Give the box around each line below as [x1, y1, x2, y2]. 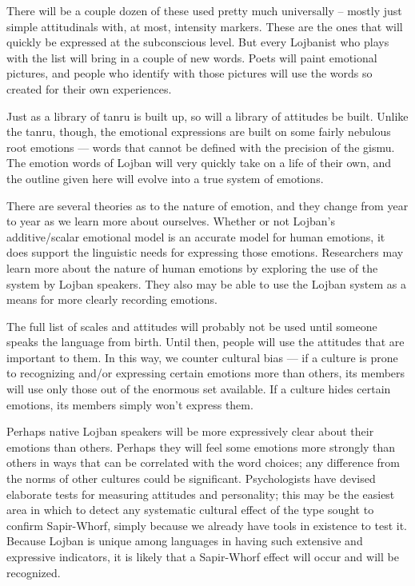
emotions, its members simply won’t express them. [6, 396, 253, 413]
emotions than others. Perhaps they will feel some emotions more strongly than [6, 438, 396, 455]
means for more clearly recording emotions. [6, 291, 217, 308]
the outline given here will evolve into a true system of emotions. [6, 169, 324, 186]
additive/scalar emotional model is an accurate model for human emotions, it [6, 228, 385, 245]
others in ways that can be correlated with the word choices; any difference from [6, 454, 400, 471]
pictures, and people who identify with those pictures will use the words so [6, 65, 373, 82]
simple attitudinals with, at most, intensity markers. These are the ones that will [6, 18, 403, 34]
